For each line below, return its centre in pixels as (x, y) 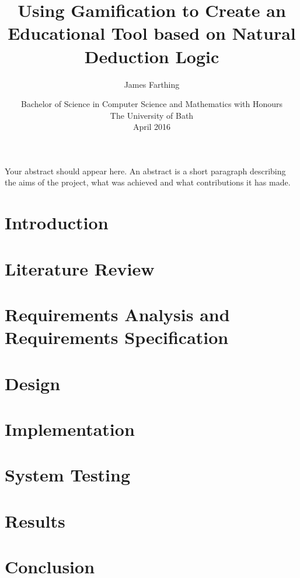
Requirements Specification (117, 337)
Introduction (57, 223)
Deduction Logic (152, 56)
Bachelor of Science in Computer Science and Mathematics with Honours (152, 104)
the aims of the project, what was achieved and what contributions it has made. (148, 182)
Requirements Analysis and (117, 314)
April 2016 (152, 127)
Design (33, 383)
